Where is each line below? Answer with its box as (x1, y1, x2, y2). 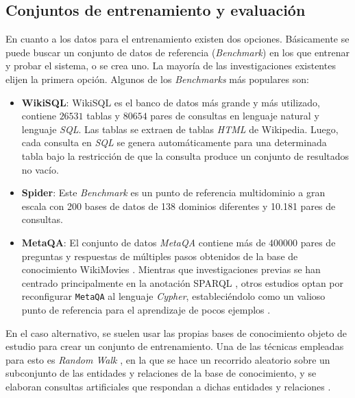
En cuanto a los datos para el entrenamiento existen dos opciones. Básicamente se (5, 32, 350, 46)
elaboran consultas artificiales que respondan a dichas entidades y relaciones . (5, 379, 331, 393)
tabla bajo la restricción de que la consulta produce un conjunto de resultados (21, 148, 350, 163)
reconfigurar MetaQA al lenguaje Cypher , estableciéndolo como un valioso (21, 289, 326, 303)
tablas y (86, 108, 120, 123)
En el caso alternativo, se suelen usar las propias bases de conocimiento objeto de (5, 325, 347, 340)
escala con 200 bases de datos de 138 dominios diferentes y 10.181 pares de (21, 198, 336, 213)
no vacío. (21, 162, 59, 176)
